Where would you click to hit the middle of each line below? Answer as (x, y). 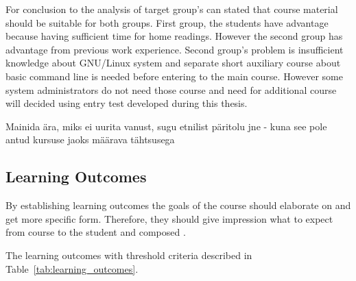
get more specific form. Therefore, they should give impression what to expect (169, 218)
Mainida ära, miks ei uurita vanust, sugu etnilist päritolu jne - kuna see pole (166, 126)
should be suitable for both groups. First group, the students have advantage (167, 22)
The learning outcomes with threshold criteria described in (129, 255)
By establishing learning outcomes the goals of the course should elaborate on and (178, 205)
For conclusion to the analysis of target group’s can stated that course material (172, 9)
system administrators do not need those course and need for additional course (171, 89)
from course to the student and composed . (96, 232)
